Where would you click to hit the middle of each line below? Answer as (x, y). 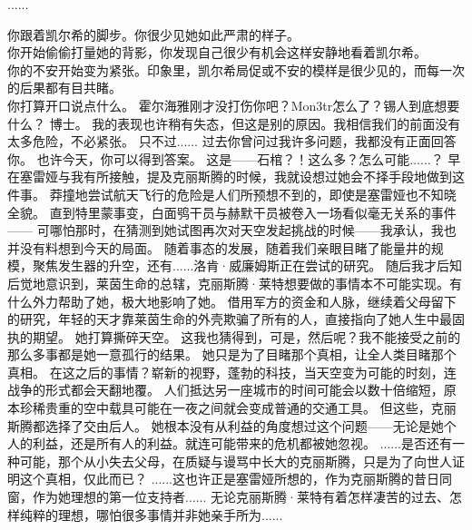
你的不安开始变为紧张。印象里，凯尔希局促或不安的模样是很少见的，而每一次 (236, 69)
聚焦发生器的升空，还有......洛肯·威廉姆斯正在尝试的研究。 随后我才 (234, 265)
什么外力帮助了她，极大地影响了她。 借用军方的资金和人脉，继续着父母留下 (232, 301)
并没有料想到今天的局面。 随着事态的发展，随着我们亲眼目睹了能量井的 (219, 247)
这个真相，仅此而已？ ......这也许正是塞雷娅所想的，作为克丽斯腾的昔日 (230, 479)
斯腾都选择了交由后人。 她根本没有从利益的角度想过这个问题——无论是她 (226, 425)
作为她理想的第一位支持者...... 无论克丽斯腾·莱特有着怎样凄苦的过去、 (241, 497)
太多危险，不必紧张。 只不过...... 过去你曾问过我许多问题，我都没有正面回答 (232, 141)
